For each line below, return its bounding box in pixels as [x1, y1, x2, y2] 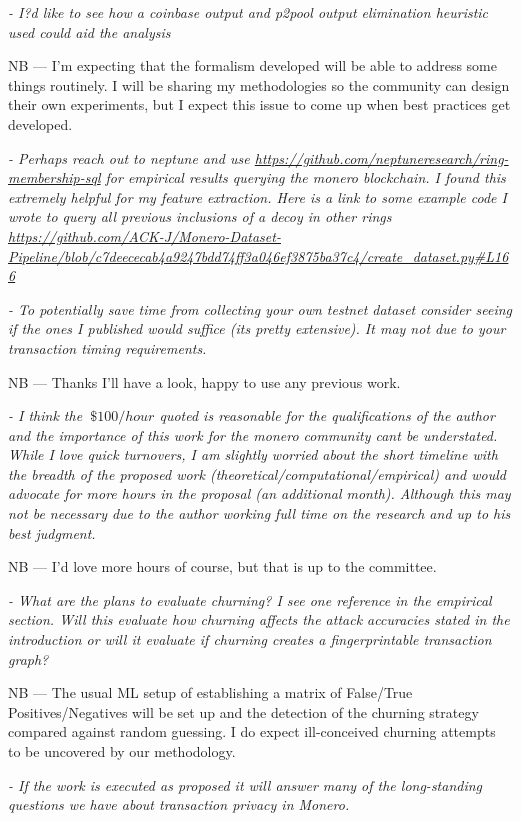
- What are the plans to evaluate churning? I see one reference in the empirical [8, 589, 492, 610]
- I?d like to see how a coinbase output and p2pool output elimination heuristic [8, 2, 489, 22]
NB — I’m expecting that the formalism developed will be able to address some [8, 55, 497, 76]
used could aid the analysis [8, 21, 171, 42]
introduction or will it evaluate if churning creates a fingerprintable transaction [8, 629, 492, 650]
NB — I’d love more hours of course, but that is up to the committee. [8, 556, 437, 577]
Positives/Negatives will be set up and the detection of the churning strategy [8, 701, 479, 722]
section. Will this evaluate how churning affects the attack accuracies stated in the [8, 609, 510, 630]
